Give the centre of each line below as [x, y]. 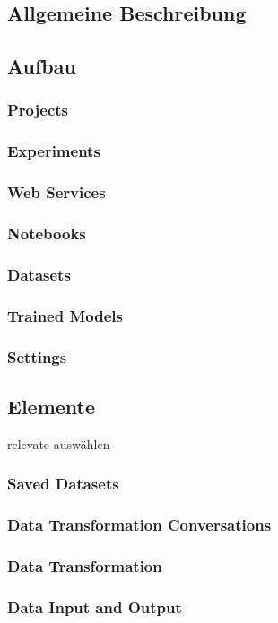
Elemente [52, 406]
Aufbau [42, 66]
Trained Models [65, 315]
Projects [38, 110]
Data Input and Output [95, 606]
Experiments [54, 151]
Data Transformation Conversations [139, 525]
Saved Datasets [63, 484]
